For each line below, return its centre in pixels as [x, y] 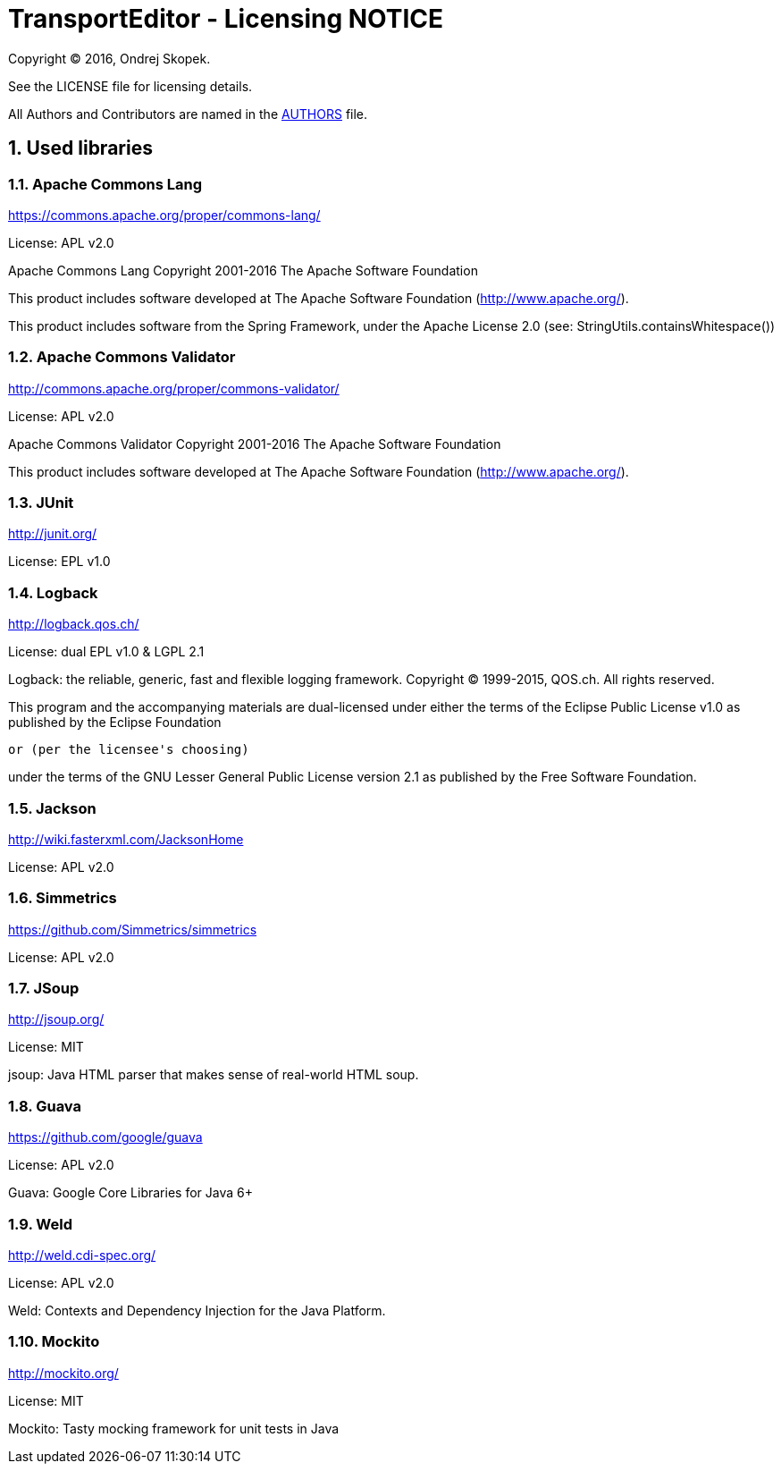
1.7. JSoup [44, 989]
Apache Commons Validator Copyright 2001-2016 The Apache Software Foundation [255, 444]
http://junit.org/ [53, 534]
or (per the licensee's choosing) [129, 750]
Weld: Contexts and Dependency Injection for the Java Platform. [197, 1310]
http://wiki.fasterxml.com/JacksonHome [126, 839]
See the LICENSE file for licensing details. [130, 86]
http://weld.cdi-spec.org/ [82, 1255]
